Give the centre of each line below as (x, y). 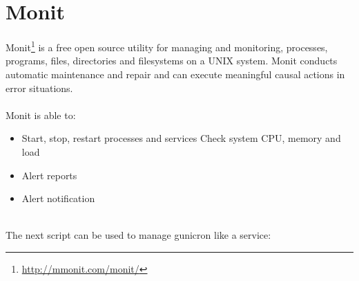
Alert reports (49, 175)
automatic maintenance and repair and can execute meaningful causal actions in (175, 74)
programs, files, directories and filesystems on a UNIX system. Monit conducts (172, 61)
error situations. (39, 88)
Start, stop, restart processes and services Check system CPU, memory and (181, 138)
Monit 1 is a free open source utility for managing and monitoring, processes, (167, 46)
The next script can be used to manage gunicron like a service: (138, 235)
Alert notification (58, 198)
